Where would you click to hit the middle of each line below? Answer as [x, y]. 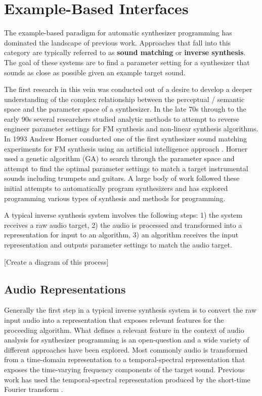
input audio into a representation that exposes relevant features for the [114, 319]
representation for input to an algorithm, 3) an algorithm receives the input [121, 235]
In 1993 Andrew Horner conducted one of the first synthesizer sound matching [126, 139]
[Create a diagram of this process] [56, 261]
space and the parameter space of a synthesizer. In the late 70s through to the [125, 109]
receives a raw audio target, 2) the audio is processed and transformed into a [123, 225]
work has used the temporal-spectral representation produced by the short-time [127, 379]
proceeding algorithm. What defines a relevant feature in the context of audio [124, 330]
